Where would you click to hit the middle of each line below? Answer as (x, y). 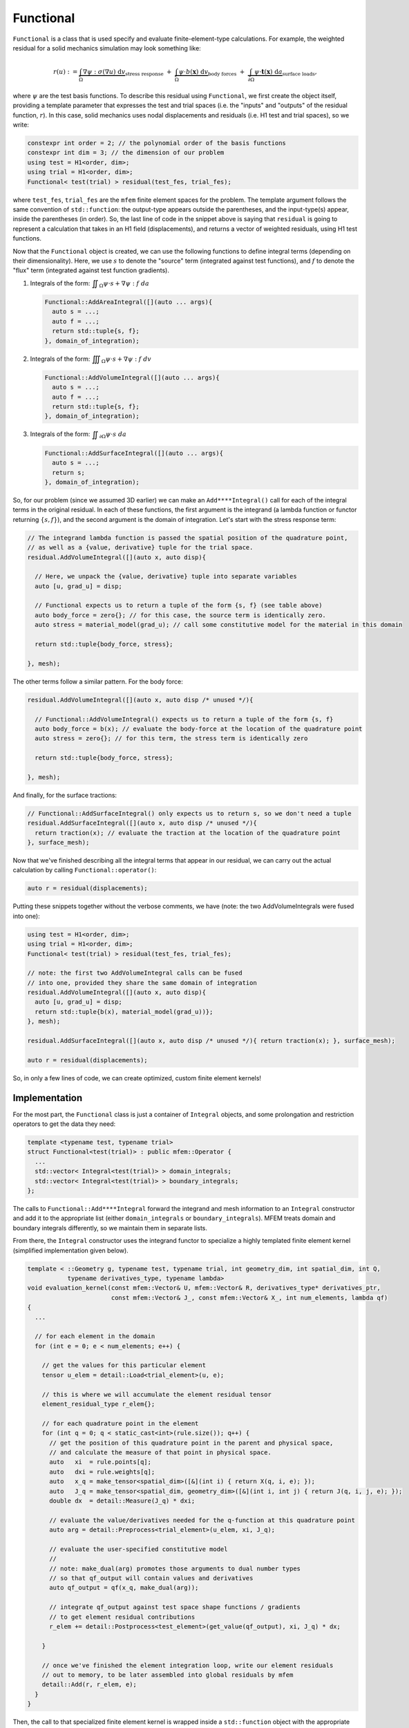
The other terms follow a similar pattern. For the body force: (98, 682)
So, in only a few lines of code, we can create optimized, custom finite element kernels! (137, 1078)
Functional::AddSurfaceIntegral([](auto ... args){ (134, 453)
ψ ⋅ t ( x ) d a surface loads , (285, 73)
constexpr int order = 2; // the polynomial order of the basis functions (157, 143)
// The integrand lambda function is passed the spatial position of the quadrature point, (188, 538)
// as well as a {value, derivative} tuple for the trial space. (140, 547)
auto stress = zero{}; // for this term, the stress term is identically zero (171, 739)
